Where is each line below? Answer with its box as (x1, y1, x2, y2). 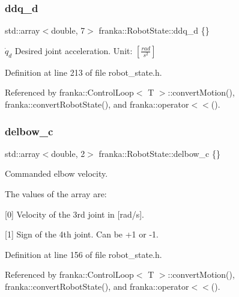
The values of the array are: (5, 188, 107, 200)
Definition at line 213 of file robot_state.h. (5, 66, 162, 78)
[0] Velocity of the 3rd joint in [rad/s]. (5, 207, 144, 220)
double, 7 (51, 24, 85, 37)
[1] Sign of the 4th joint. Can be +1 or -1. (5, 228, 159, 240)
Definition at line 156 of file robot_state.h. (5, 248, 162, 260)
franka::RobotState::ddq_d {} (98, 24, 210, 37)
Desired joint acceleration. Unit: (14, 44, 133, 57)
